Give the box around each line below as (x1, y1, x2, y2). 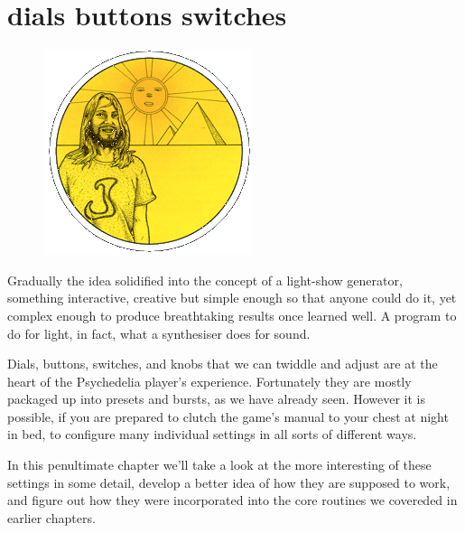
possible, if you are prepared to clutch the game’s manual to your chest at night (7, 407, 449, 425)
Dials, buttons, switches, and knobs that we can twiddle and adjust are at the (7, 354, 438, 373)
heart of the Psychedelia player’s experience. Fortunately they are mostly (7, 371, 412, 390)
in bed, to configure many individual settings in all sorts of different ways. (7, 425, 417, 444)
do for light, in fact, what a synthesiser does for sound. (7, 323, 311, 342)
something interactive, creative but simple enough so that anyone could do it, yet (7, 288, 457, 307)
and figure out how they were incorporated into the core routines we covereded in (7, 491, 458, 510)
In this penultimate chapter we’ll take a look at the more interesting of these (7, 455, 432, 474)
